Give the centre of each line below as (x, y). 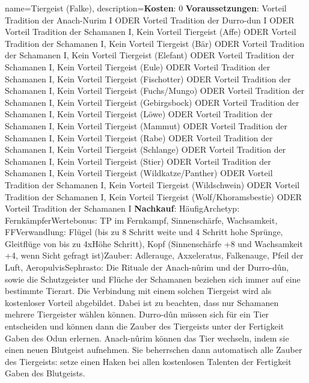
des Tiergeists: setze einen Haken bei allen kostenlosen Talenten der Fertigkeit (148, 361)
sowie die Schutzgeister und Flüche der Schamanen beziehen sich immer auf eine (153, 279)
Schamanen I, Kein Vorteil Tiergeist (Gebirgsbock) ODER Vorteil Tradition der (152, 102)
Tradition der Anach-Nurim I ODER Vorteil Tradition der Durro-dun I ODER (150, 20)
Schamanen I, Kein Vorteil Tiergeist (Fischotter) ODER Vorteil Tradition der (148, 78)
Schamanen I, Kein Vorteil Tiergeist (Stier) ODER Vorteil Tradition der (138, 161)
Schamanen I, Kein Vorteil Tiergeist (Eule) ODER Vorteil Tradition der (138, 66)
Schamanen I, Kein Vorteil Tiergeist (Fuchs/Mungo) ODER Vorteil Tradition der (155, 90)
